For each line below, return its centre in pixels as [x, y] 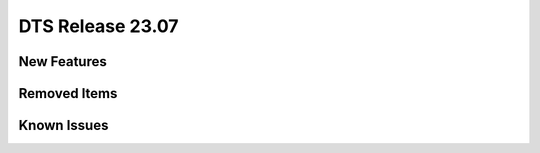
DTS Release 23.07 [98, 26]
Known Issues [63, 125]
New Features [62, 61]
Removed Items [68, 93]
